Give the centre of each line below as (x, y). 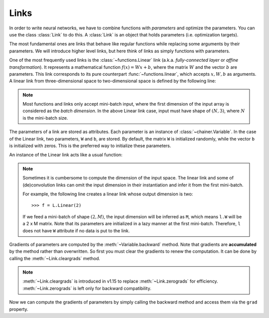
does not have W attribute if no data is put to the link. (76, 231)
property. (19, 309)
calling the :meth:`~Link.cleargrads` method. (55, 258)
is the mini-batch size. (45, 118)
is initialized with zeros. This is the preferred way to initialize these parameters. (90, 146)
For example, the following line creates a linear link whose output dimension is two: (108, 194)
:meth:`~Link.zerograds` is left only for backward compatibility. (87, 288)
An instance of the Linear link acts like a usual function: (66, 155)
